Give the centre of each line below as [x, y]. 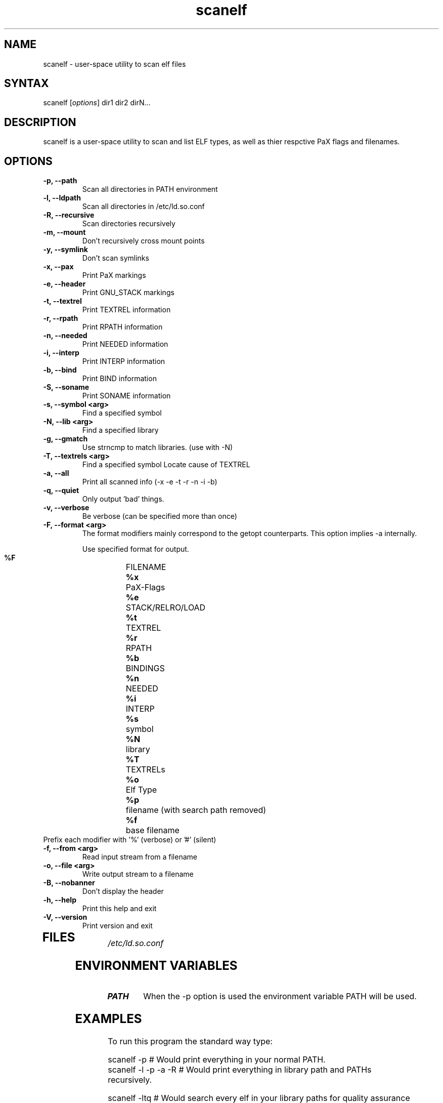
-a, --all [56, 473]
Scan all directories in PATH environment [150, 189]
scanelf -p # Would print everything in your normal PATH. [217, 1059]
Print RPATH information [122, 327]
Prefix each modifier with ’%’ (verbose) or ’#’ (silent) [130, 840]
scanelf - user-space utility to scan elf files [115, 64]
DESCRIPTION [40, 122]
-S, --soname [66, 387]
